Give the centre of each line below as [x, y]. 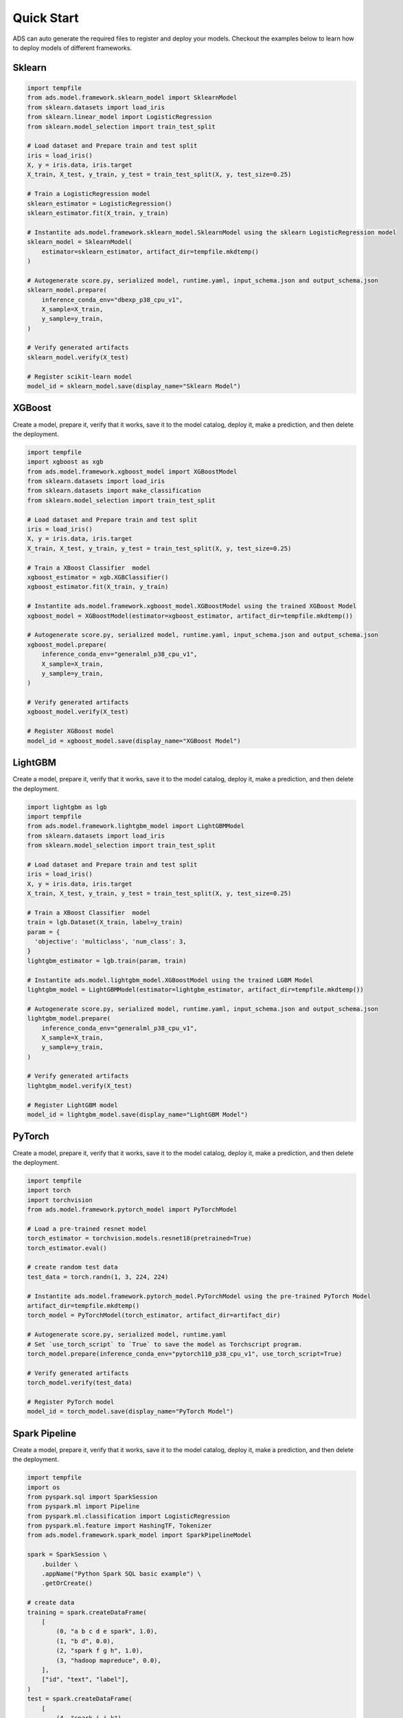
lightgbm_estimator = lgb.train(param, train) [107, 961]
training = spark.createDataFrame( [87, 1612]
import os [44, 1487]
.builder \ [60, 1564]
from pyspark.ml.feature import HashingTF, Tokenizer [119, 1526]
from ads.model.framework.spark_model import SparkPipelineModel [139, 1535]
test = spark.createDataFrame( [80, 1699]
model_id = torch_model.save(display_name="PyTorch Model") [130, 1412]
